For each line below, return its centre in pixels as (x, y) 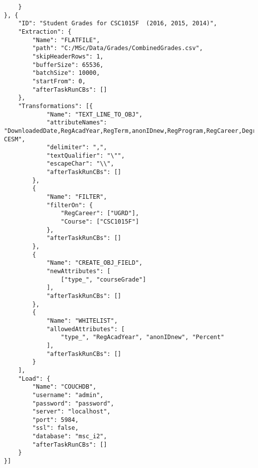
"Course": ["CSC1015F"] (100, 222)
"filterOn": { (69, 205)
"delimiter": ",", (77, 147)
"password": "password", (73, 403)
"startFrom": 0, (59, 81)
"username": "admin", (68, 395)
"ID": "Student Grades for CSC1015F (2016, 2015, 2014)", (118, 24)
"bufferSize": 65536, (68, 65)
